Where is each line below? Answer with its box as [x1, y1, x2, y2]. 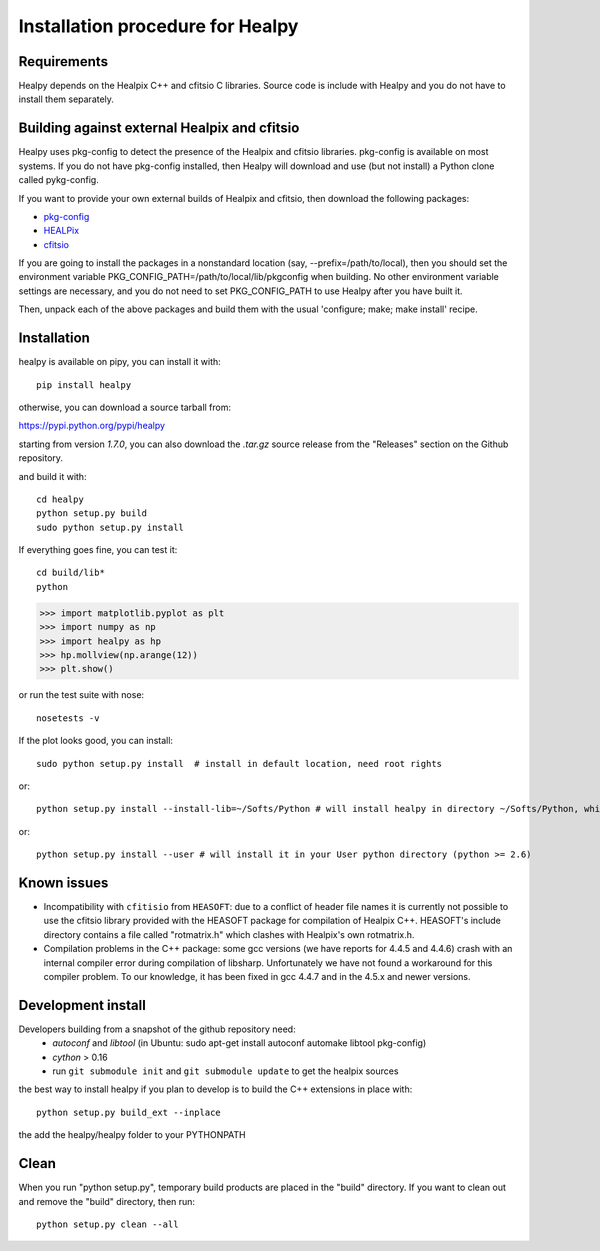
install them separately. [18, 93, 115, 105]
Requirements [18, 53, 109, 70]
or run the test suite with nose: [18, 689, 145, 701]
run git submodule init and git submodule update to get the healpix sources [52, 1065, 399, 1077]
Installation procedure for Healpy [18, 15, 299, 37]
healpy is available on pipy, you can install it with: [18, 356, 222, 368]
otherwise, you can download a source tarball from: [18, 401, 232, 413]
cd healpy [36, 493, 84, 505]
